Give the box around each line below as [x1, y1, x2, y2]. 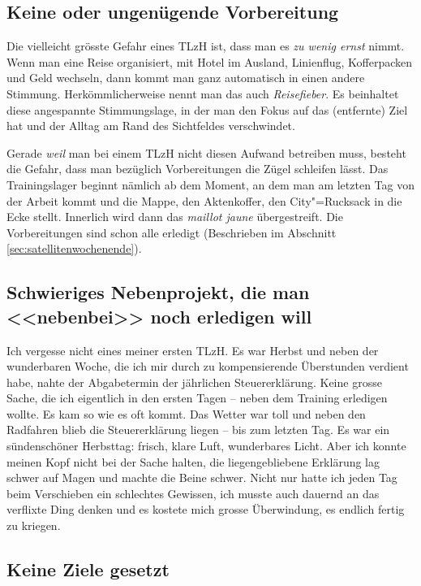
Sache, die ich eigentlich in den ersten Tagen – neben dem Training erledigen [6, 389, 388, 406]
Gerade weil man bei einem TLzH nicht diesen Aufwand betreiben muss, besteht [6, 144, 406, 161]
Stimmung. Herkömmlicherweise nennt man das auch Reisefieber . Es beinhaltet [6, 85, 399, 102]
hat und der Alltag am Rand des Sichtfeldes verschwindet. [6, 117, 295, 134]
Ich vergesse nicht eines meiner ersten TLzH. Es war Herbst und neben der [6, 341, 379, 358]
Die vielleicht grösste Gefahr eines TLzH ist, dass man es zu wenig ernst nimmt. [6, 37, 405, 54]
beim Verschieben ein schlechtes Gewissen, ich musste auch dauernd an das [6, 484, 380, 501]
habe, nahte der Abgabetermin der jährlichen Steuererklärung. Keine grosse [6, 373, 382, 390]
